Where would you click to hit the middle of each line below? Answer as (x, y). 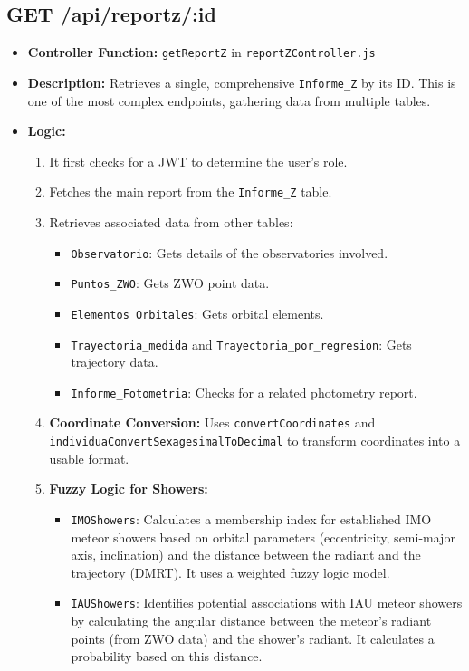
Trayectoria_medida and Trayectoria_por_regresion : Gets (241, 344)
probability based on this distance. (167, 656)
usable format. (89, 458)
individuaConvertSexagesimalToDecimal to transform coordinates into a (255, 441)
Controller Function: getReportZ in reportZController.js (201, 52)
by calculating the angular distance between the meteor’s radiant (251, 621)
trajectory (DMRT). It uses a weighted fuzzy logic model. (230, 572)
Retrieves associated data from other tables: (171, 221)
